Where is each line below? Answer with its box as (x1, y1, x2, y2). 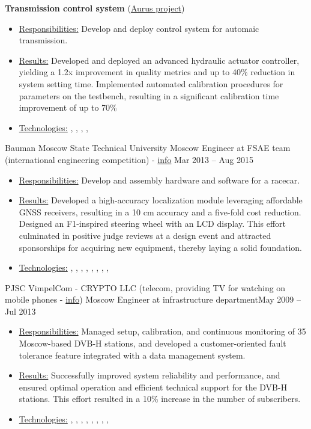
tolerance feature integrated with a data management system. (19, 348, 246, 361)
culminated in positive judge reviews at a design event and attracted (19, 229, 271, 241)
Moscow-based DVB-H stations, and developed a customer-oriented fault (19, 337, 286, 350)
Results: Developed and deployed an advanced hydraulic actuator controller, (19, 54, 300, 66)
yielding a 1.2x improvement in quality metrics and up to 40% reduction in (19, 66, 295, 78)
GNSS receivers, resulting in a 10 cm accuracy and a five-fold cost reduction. (19, 205, 301, 218)
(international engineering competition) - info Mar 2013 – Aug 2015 (5, 153, 253, 165)
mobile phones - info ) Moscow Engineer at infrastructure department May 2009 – (5, 293, 301, 306)
